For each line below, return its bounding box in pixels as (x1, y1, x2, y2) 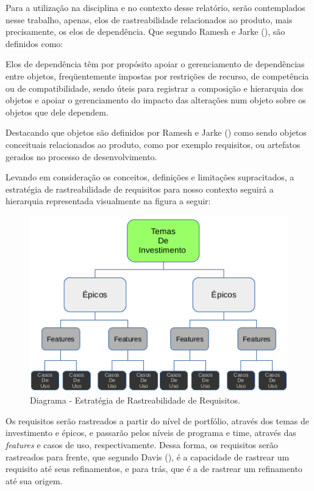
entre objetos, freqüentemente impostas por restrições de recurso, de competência (5, 69, 309, 82)
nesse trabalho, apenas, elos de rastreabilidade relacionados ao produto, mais (5, 13, 293, 26)
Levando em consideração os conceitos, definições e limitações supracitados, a (5, 171, 294, 183)
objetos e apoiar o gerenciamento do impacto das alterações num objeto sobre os (5, 94, 306, 106)
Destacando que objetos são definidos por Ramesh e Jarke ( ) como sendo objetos (5, 126, 307, 139)
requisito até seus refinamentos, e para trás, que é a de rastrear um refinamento (5, 462, 302, 475)
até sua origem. (5, 474, 63, 487)
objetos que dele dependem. (5, 105, 109, 118)
